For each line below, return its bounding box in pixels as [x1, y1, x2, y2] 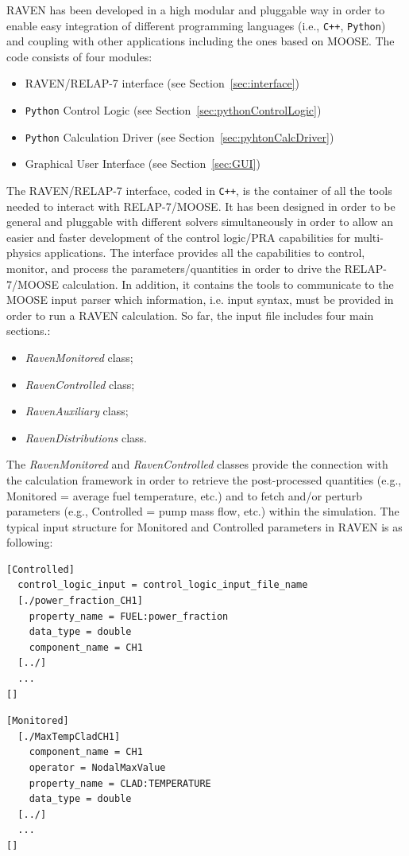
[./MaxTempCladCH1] [17, 730, 121, 742]
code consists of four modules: [6, 48, 152, 64]
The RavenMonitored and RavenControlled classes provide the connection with [6, 456, 388, 473]
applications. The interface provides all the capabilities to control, [44, 244, 365, 261]
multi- [353, 228, 384, 245]
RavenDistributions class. [25, 429, 147, 446]
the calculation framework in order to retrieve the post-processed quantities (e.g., [6, 471, 402, 488]
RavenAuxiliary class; [25, 403, 129, 419]
